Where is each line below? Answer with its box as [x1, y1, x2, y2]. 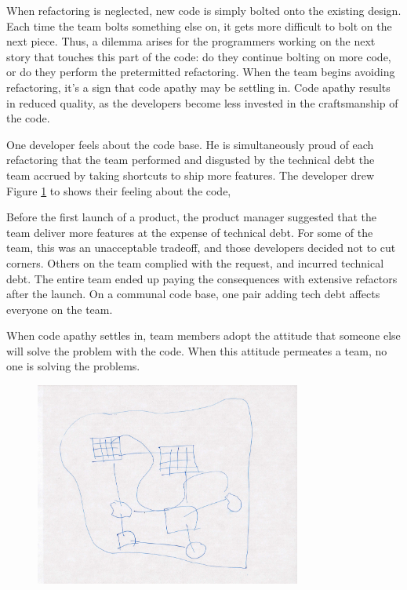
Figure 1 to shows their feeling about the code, [6, 182, 231, 198]
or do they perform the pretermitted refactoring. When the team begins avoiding [6, 64, 395, 80]
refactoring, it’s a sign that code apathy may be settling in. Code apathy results [6, 78, 391, 95]
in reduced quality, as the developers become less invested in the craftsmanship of [6, 94, 398, 111]
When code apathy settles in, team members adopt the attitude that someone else [6, 327, 401, 344]
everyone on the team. [6, 300, 113, 317]
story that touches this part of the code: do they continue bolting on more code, [6, 48, 391, 64]
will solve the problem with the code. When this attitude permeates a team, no [6, 342, 387, 359]
